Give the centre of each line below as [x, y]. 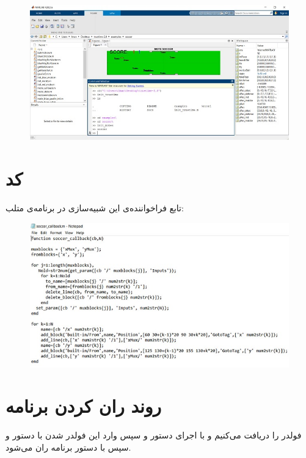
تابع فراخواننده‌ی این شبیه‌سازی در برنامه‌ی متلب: [95, 207]
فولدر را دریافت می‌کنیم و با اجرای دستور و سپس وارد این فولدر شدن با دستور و [154, 435]
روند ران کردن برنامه [83, 406]
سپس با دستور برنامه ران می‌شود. [68, 447]
